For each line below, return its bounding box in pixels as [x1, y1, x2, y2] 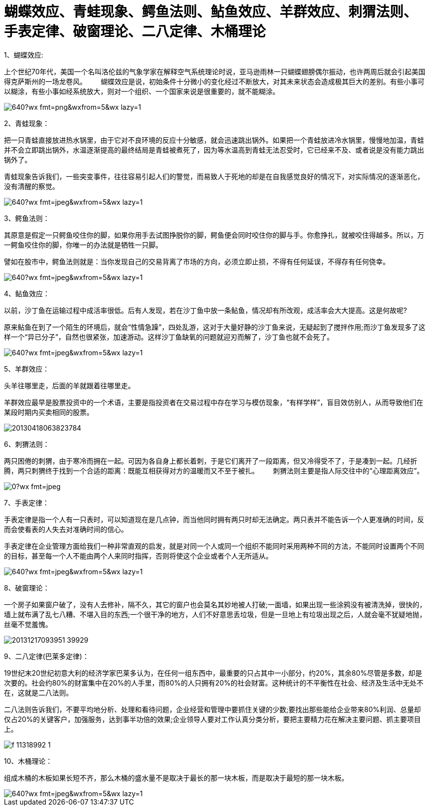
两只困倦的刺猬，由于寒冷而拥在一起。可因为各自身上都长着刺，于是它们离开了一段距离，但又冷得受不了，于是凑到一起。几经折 [4, 456, 417, 465]
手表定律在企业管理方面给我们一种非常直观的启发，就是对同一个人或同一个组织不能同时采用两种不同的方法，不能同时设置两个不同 [4, 541, 424, 550]
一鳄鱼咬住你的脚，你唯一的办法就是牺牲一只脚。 [4, 240, 162, 249]
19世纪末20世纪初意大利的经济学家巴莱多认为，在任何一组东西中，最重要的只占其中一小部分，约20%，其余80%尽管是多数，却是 [4, 668, 423, 677]
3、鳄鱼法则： [4, 214, 50, 222]
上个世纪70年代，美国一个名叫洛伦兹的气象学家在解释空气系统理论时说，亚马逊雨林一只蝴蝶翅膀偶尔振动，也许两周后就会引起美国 [4, 67, 426, 76]
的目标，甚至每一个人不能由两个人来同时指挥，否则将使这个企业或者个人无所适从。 [4, 551, 273, 560]
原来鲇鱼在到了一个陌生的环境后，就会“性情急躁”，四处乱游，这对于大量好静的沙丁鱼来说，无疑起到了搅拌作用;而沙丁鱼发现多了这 [4, 322, 426, 331]
